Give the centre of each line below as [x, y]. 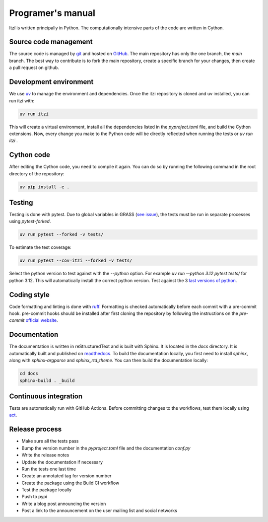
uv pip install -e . [44, 187]
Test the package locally [47, 490]
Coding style [29, 295]
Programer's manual [52, 13]
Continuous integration [46, 396]
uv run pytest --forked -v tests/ [62, 234]
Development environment [51, 82]
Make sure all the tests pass [50, 441]
